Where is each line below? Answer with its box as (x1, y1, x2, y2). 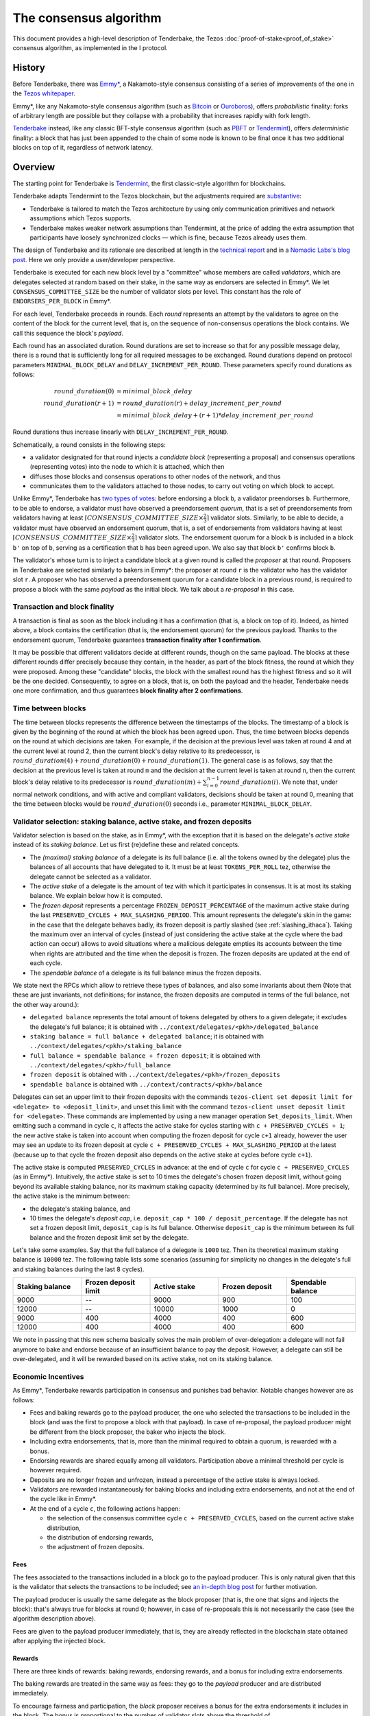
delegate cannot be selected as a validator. (29, 872, 151, 881)
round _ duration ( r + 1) (43, 399, 114, 408)
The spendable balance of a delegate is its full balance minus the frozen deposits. (29, 969, 262, 977)
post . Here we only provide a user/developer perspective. (12, 255, 175, 264)
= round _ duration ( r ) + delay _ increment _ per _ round (116, 399, 282, 408)
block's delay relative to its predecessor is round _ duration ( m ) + (12, 778, 202, 786)
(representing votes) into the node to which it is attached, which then (29, 463, 225, 471)
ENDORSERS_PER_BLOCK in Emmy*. (12, 297, 112, 305)
